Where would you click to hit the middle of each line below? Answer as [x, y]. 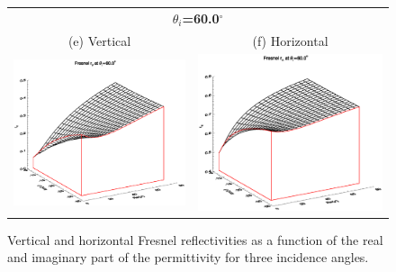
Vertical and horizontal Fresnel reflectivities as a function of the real [195, 239]
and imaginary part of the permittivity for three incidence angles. [188, 257]
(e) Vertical [99, 40]
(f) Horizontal [290, 40]
